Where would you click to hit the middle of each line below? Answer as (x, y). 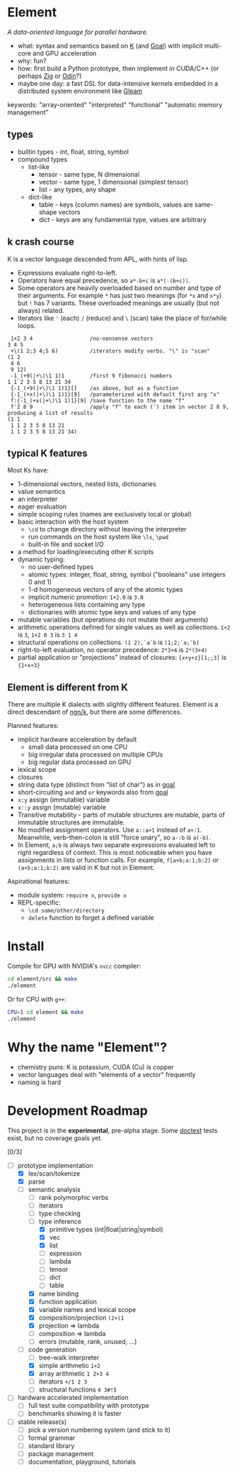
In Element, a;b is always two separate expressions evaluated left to (116, 845)
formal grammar (52, 1438)
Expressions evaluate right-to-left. (67, 272)
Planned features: (33, 726)
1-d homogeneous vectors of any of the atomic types (105, 590)
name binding (59, 1293)
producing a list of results (50, 413)
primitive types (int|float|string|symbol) (106, 1229)
